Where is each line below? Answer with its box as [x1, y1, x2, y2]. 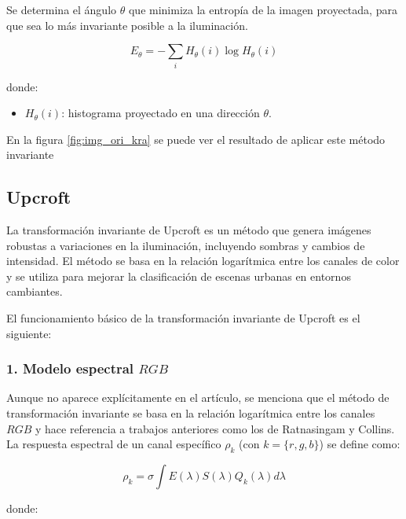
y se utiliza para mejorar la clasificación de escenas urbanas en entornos [6, 267, 351, 284]
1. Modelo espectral [6, 359, 134, 378]
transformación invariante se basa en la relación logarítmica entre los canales [6, 405, 375, 421]
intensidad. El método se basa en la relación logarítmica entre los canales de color [6, 252, 400, 269]
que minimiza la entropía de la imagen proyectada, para [128, 2, 397, 17]
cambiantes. [6, 283, 63, 300]
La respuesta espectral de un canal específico [6, 436, 221, 452]
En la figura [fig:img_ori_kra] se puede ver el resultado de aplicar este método [6, 131, 386, 147]
